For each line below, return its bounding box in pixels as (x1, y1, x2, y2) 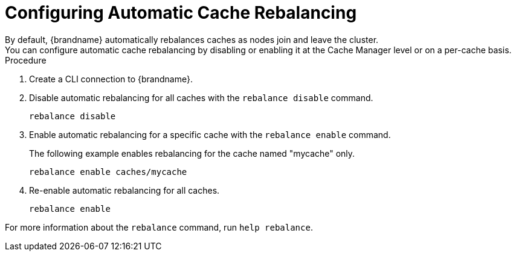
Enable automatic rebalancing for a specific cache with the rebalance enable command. (29, 129, 391, 140)
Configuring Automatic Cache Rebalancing (5, 2, 357, 23)
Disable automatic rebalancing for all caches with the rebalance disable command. (29, 92, 373, 103)
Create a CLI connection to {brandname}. (29, 73, 193, 84)
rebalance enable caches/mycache (29, 166, 187, 177)
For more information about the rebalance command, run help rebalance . (5, 222, 313, 232)
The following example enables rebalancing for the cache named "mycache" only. (29, 148, 355, 159)
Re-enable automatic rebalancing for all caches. (29, 185, 220, 195)
